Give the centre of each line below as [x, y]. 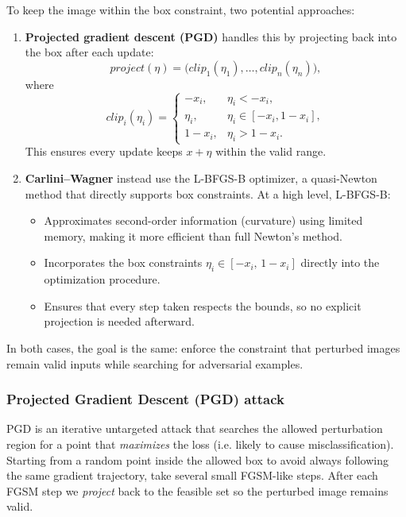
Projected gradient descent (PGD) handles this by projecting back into [211, 36]
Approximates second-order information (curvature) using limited [203, 220]
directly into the [340, 262]
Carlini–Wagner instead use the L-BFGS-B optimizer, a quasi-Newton [201, 177]
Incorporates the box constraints [123, 262]
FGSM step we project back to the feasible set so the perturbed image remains [197, 490]
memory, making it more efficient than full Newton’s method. [193, 235]
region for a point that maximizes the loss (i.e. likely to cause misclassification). [200, 444]
